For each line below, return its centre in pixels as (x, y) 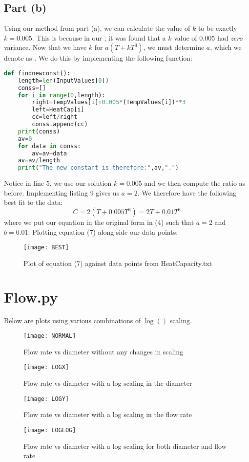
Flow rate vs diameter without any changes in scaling (104, 351)
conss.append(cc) (60, 124)
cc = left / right (55, 117)
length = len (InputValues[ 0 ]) (63, 80)
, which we (226, 47)
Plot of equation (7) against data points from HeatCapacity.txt (118, 263)
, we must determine (174, 47)
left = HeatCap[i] (58, 110)
